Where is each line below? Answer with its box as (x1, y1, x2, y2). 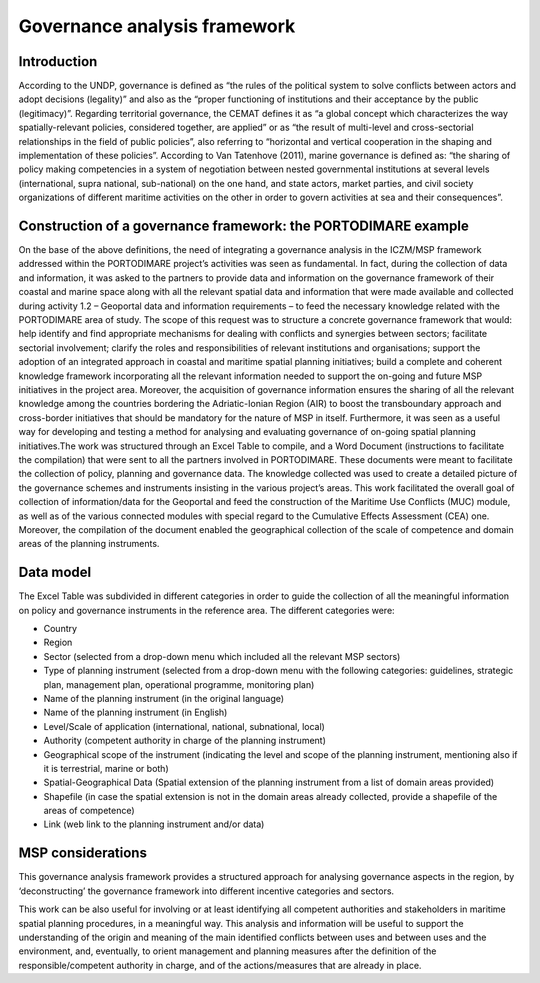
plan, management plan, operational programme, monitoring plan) (43, 678, 315, 690)
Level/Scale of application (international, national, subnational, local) (43, 720, 325, 732)
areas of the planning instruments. (18, 538, 160, 550)
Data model (18, 564, 92, 581)
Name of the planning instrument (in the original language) (43, 692, 285, 704)
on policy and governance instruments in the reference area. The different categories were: (18, 604, 395, 616)
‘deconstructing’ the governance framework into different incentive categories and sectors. (18, 885, 395, 897)
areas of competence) (43, 805, 135, 817)
